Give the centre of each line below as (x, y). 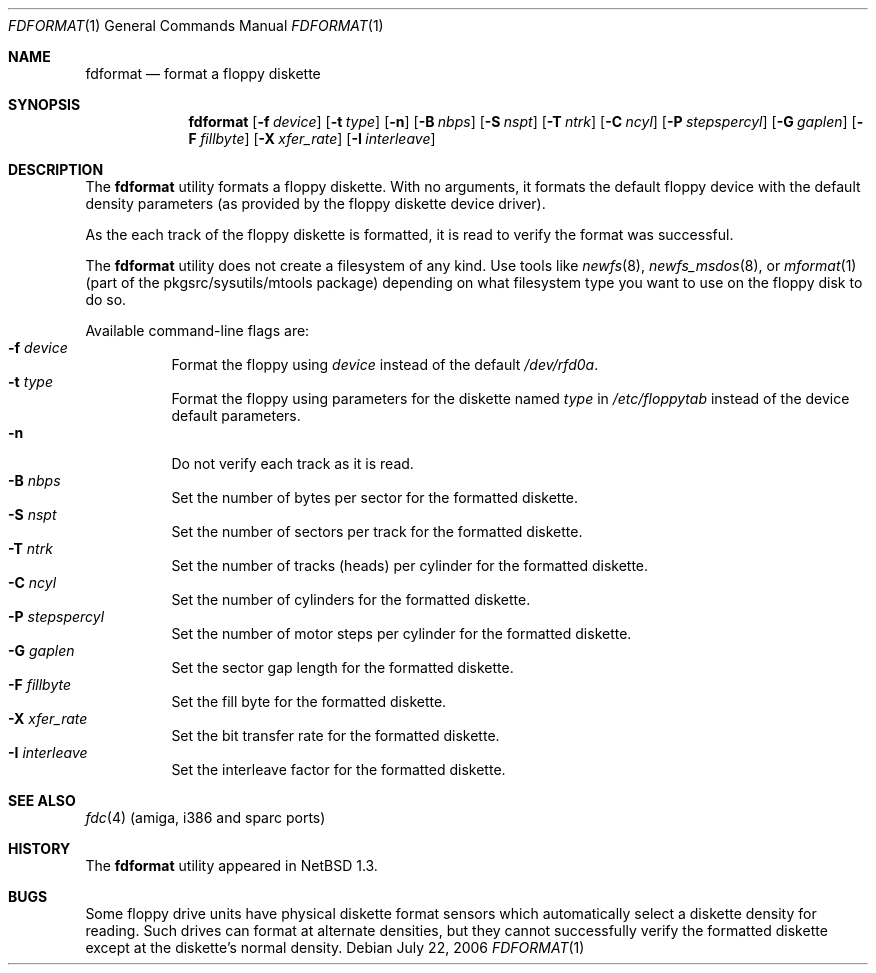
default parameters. (236, 415)
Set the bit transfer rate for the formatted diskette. (335, 735)
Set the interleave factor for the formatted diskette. (338, 769)
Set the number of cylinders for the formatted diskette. (351, 599)
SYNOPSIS (44, 104)
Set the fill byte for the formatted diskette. (309, 701)
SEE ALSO (42, 800)
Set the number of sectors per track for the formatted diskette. (377, 531)
